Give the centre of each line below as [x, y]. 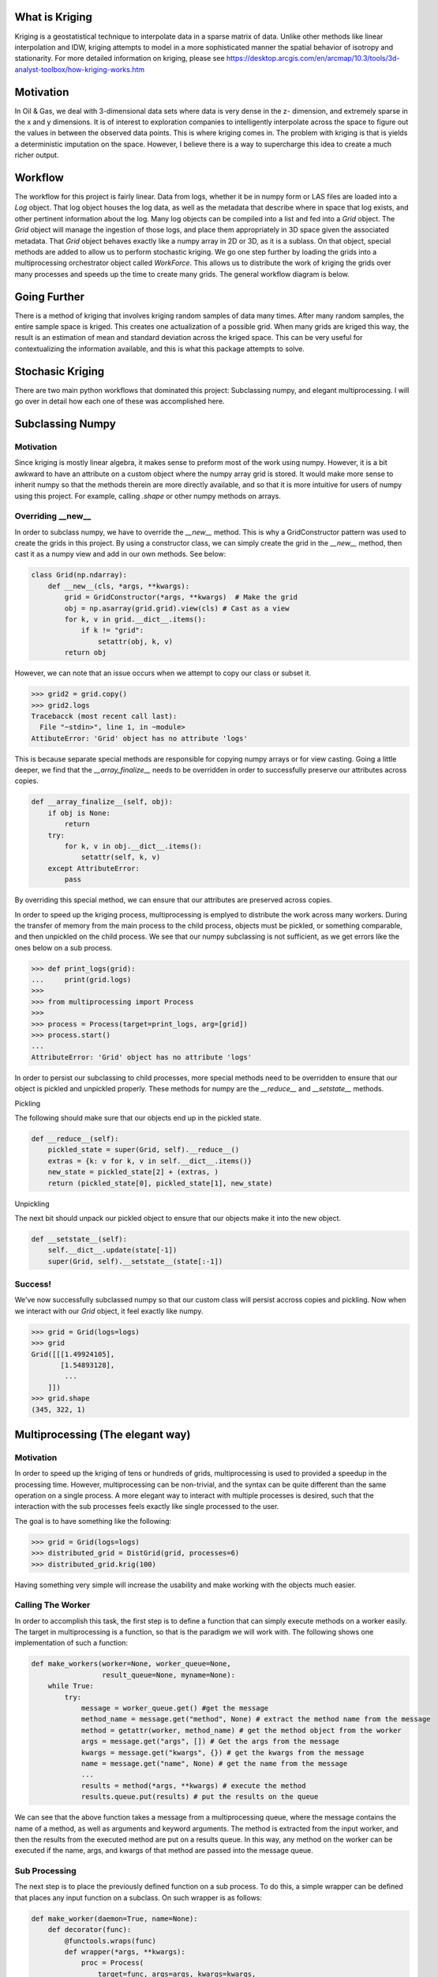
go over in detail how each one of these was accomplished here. [120, 401]
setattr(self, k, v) [121, 857]
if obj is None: [79, 813]
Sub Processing [45, 1871]
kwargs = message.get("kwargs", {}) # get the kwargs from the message [223, 1752]
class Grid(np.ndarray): [79, 575]
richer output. [37, 155]
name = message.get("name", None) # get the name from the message [214, 1763]
